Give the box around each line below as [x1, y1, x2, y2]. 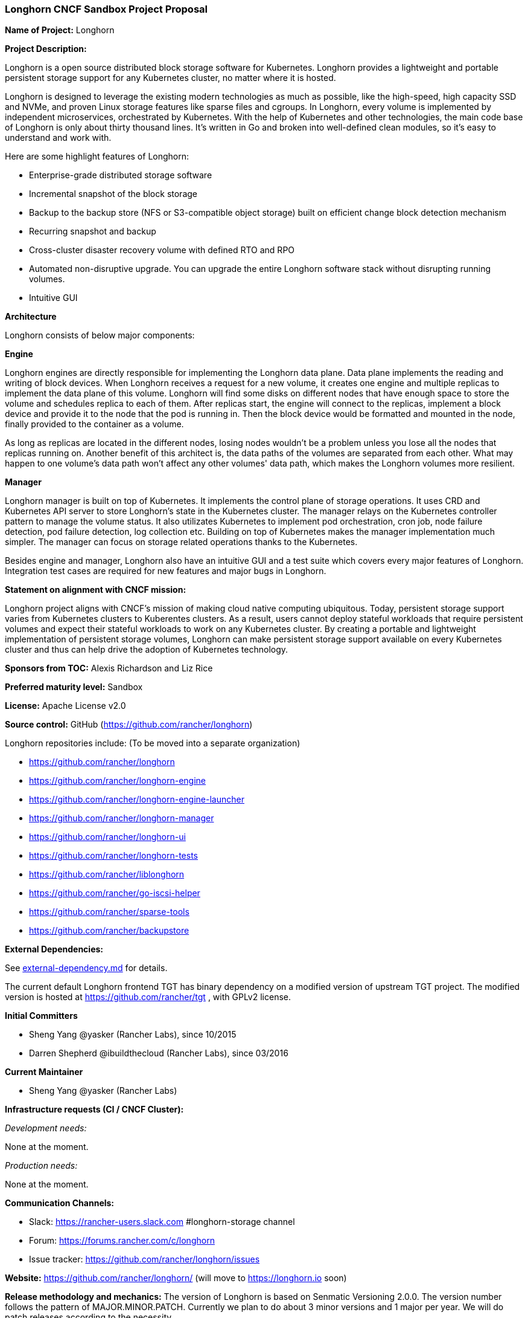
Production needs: [5, 1160, 78, 1171]
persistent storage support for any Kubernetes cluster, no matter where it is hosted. [5, 73, 336, 83]
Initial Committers [5, 1010, 78, 1021]
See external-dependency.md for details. [5, 963, 168, 974]
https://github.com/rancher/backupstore [29, 925, 189, 936]
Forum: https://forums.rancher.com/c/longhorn [29, 1235, 215, 1246]
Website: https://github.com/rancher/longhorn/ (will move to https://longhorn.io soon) [5, 1273, 347, 1284]
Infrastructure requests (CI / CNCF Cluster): [5, 1104, 184, 1115]
